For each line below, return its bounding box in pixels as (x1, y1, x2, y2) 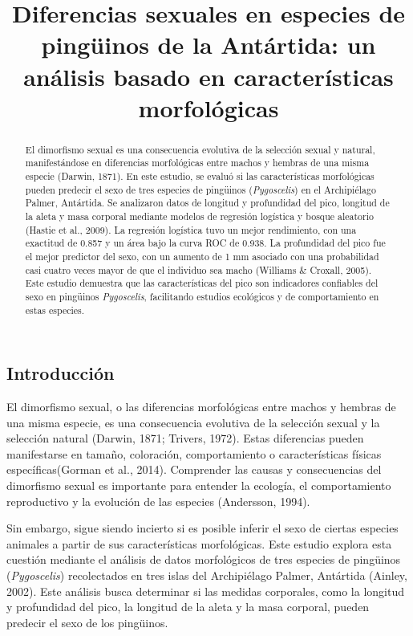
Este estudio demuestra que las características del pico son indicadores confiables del (25, 276, 379, 290)
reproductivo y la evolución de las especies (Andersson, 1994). (6, 492, 310, 509)
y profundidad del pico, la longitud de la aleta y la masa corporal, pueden (6, 598, 370, 615)
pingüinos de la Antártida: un (41, 28, 376, 61)
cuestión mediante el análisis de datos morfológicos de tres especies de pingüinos (6, 551, 401, 568)
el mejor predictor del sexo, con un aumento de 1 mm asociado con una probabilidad (25, 249, 379, 263)
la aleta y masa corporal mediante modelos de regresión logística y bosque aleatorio (25, 210, 374, 223)
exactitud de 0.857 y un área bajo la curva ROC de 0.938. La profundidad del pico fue (25, 236, 386, 250)
